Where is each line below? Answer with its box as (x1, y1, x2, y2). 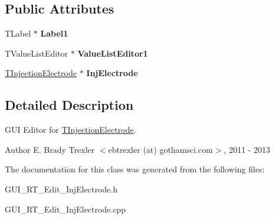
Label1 (40, 27, 68, 40)
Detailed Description (5, 96, 134, 114)
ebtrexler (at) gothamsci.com (108, 143, 213, 155)
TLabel (5, 27, 31, 40)
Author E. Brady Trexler (5, 143, 95, 155)
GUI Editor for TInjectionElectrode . (5, 123, 136, 136)
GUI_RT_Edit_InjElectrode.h (5, 182, 117, 195)
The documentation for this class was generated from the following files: (5, 163, 265, 175)
